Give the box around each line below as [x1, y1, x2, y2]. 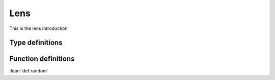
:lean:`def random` [9, 68, 48, 74]
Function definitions [9, 55, 75, 63]
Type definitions [9, 38, 63, 47]
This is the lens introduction [9, 25, 68, 31]
